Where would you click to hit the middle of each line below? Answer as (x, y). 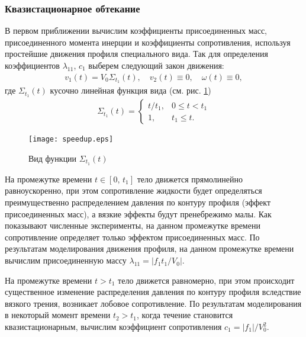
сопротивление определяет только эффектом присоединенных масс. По (132, 237)
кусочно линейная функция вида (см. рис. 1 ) (131, 90)
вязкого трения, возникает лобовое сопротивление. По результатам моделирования (153, 303)
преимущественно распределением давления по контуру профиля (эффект (138, 202)
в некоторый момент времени (58, 315)
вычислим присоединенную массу (66, 260)
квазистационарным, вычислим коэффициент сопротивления (113, 327)
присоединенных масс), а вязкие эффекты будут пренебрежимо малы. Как (138, 214)
